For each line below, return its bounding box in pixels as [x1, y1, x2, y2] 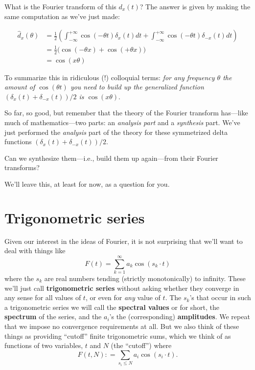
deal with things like [4, 245, 66, 256]
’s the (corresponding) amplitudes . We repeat [109, 311, 250, 322]
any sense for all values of [4, 292, 81, 303]
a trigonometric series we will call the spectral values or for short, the [4, 302, 220, 312]
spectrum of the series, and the [4, 311, 102, 322]
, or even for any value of [85, 292, 161, 303]
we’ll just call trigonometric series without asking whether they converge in [4, 283, 239, 293]
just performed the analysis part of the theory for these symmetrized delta [4, 127, 228, 137]
